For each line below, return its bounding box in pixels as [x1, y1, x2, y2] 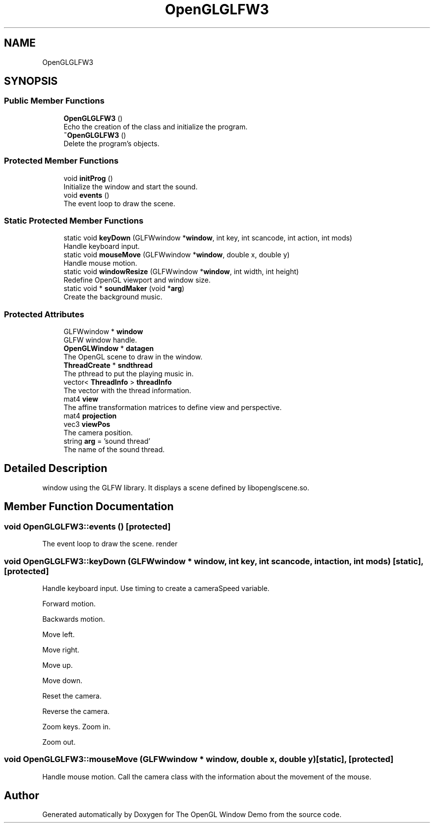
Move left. [42, 630, 75, 639]
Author [4, 789, 39, 802]
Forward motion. [42, 599, 96, 608]
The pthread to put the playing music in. [63, 369, 194, 378]
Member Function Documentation [4, 500, 174, 513]
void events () [63, 190, 109, 199]
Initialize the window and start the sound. [63, 182, 198, 191]
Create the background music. [63, 293, 163, 301]
